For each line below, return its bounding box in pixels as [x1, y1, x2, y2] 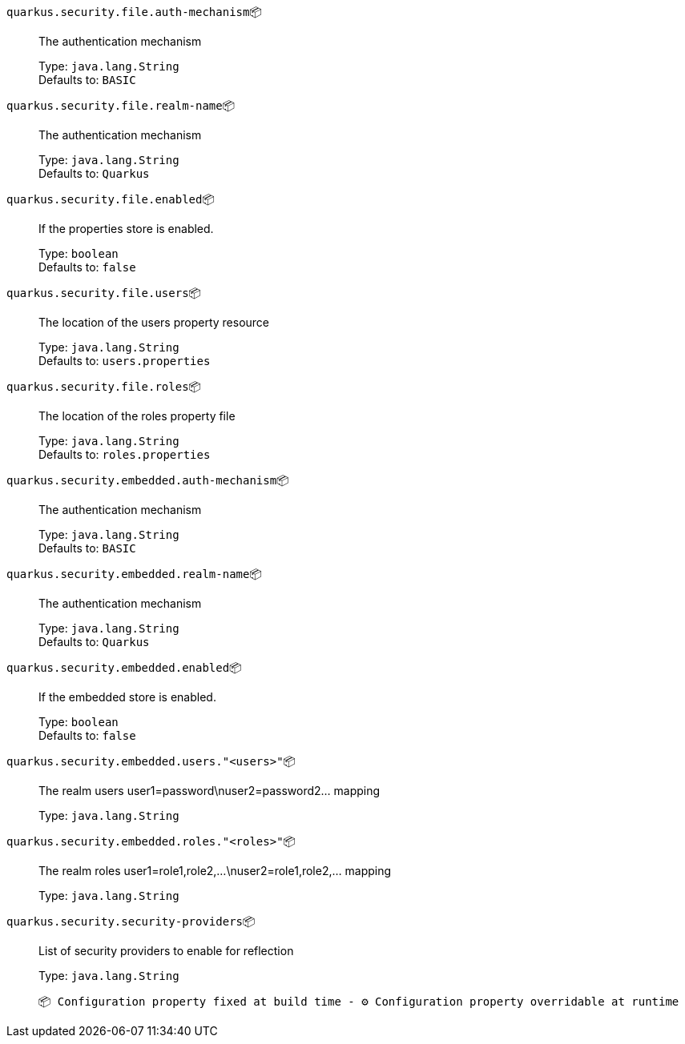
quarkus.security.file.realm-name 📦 [6, 98, 236, 112]
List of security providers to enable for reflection [38, 944, 294, 958]
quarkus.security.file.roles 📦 [6, 379, 201, 393]
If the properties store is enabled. [38, 222, 214, 235]
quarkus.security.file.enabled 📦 [6, 192, 215, 206]
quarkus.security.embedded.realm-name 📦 [6, 567, 262, 580]
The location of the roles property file [38, 409, 236, 423]
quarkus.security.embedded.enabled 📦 [6, 661, 242, 674]
